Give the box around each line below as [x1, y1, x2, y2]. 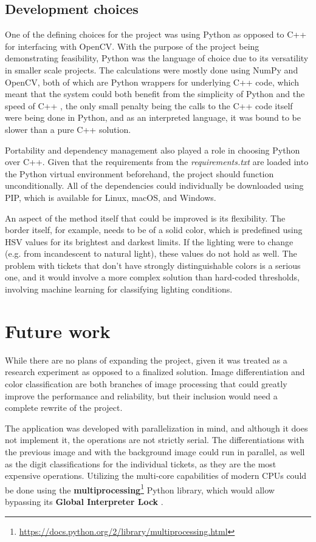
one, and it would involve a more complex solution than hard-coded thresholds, [5, 271, 300, 283]
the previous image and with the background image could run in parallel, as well [5, 445, 305, 458]
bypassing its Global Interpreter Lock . [5, 495, 163, 507]
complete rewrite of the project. [5, 401, 123, 414]
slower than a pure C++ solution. [5, 123, 131, 135]
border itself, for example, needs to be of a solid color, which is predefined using [5, 223, 303, 236]
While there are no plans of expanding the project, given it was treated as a [5, 353, 287, 366]
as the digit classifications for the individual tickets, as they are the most [5, 457, 276, 470]
